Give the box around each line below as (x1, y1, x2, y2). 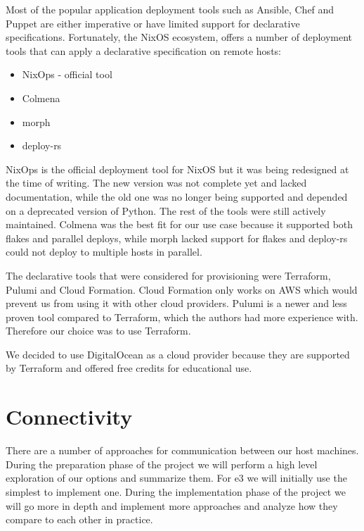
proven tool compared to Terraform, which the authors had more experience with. (6, 309, 358, 324)
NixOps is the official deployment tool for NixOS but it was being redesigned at (6, 161, 349, 176)
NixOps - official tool (22, 67, 112, 82)
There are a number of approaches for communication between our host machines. (6, 443, 359, 458)
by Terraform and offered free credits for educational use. (6, 361, 252, 375)
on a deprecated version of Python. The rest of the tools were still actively (6, 203, 326, 218)
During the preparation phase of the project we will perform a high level (6, 456, 318, 471)
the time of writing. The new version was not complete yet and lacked (6, 175, 307, 190)
